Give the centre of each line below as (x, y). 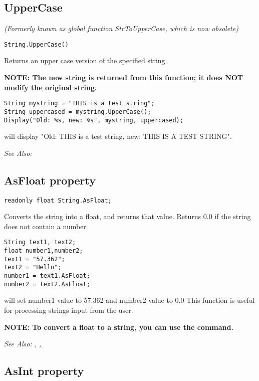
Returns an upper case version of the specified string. (86, 60)
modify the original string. (51, 87)
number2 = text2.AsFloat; (47, 284)
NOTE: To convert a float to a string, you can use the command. (119, 327)
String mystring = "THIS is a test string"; (79, 104)
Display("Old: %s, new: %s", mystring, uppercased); (94, 120)
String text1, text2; (40, 242)
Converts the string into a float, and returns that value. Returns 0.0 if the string (127, 216)
